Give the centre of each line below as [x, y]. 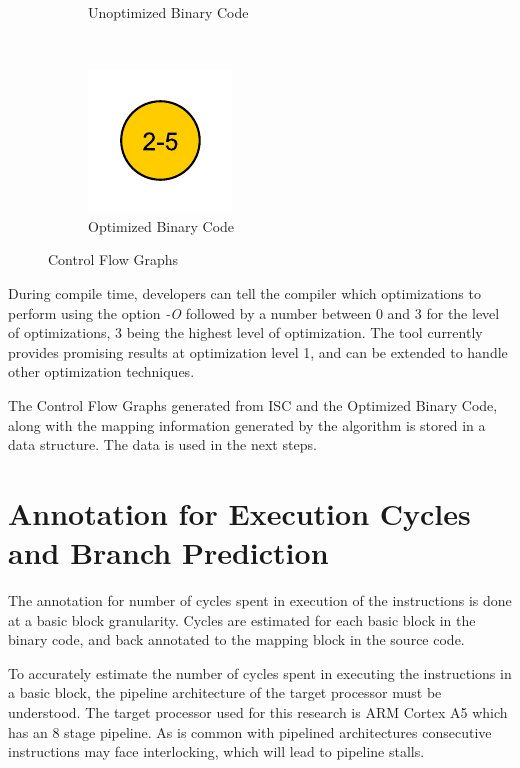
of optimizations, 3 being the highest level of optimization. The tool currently [245, 332]
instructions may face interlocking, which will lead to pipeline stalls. [216, 751]
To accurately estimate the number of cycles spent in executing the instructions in [260, 672]
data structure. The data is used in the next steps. [162, 444]
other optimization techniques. [101, 371]
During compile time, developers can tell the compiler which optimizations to [244, 292]
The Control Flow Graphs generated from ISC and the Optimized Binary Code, [253, 404]
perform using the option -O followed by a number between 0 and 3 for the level [254, 312]
